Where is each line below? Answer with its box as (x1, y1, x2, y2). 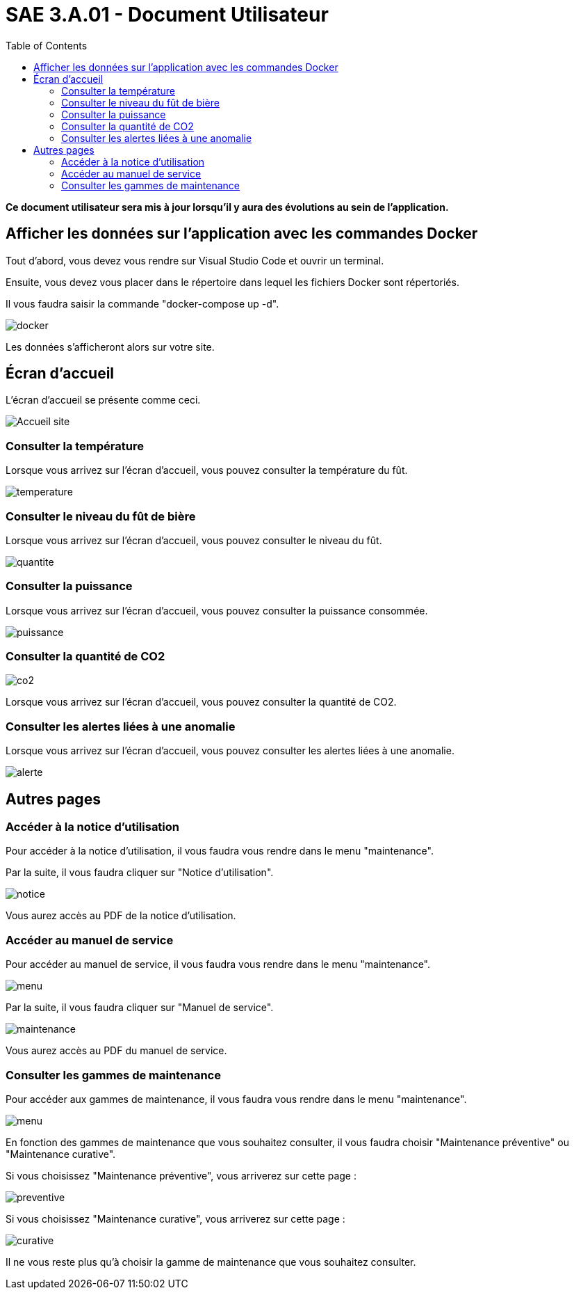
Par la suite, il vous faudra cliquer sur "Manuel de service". (6, 1001, 274, 1014)
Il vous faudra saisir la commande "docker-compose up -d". (6, 297, 279, 310)
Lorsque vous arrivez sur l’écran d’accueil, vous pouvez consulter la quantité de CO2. (6, 696, 397, 708)
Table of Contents (6, 39, 88, 51)
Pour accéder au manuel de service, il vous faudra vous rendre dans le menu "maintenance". (6, 958, 431, 971)
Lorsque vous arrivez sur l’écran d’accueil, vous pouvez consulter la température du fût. (6, 464, 408, 477)
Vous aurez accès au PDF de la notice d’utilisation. (6, 909, 236, 922)
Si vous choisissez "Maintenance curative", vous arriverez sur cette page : (6, 1212, 345, 1225)
